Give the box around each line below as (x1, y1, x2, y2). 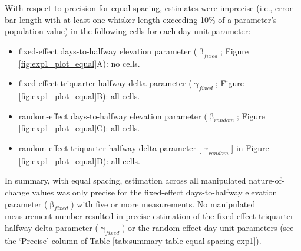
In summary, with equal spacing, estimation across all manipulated (5, 174, 246, 187)
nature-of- (249, 174, 285, 187)
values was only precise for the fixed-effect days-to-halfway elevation (32, 185, 277, 198)
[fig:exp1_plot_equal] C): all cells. (18, 122, 140, 134)
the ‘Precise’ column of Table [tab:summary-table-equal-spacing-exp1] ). (5, 234, 262, 246)
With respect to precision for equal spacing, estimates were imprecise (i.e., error (5, 2, 293, 14)
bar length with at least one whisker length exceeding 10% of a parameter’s (5, 13, 277, 25)
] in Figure (231, 141, 269, 154)
